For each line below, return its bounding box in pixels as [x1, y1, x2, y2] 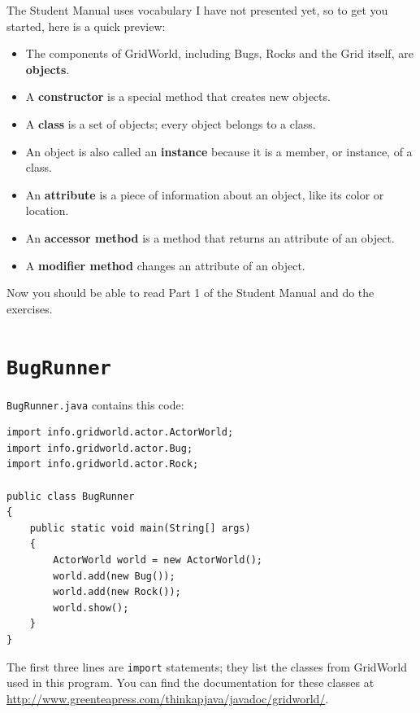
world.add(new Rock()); [53, 586, 181, 598]
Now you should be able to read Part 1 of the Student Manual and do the [6, 284, 375, 301]
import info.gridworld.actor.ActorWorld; [6, 426, 234, 439]
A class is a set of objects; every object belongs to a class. [25, 115, 316, 132]
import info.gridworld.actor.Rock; [6, 458, 199, 470]
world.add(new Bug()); [53, 570, 175, 582]
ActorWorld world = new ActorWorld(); [53, 553, 262, 566]
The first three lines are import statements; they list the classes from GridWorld [6, 658, 408, 675]
